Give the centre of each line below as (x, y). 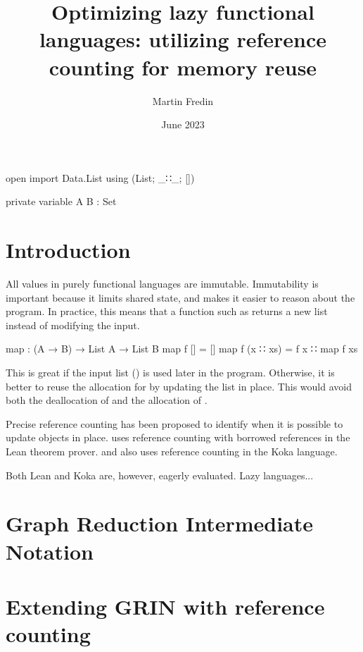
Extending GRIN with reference (165, 606)
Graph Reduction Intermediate (159, 523)
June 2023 (183, 124)
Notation (50, 551)
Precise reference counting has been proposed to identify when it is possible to (174, 423)
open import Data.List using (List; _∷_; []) (100, 177)
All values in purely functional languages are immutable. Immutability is (162, 283)
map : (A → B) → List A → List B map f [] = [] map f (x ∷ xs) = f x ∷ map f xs (182, 349)
